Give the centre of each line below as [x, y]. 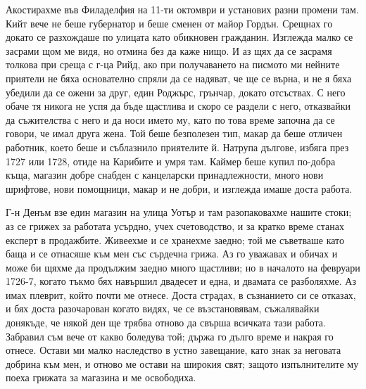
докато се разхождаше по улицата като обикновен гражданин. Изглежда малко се [179, 37]
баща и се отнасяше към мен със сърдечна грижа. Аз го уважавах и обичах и [172, 254]
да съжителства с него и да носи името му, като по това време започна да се [170, 119]
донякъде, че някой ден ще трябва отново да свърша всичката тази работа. [166, 323]
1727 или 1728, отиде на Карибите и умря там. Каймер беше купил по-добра [171, 161]
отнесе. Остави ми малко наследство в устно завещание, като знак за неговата [173, 350]
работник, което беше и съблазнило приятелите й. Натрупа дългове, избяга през [177, 147]
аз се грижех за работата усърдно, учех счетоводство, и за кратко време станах [175, 225]
